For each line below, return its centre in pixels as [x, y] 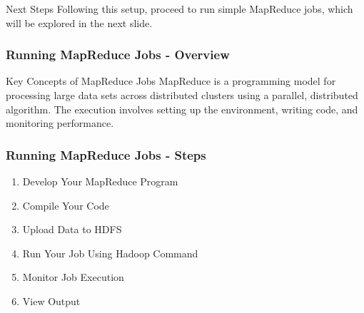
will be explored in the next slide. [79, 22]
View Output [51, 301]
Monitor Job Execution [73, 277]
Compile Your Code [66, 205]
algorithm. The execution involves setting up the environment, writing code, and [182, 109]
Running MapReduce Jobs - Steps [106, 154]
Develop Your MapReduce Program [100, 181]
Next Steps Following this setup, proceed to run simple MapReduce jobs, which [180, 9]
